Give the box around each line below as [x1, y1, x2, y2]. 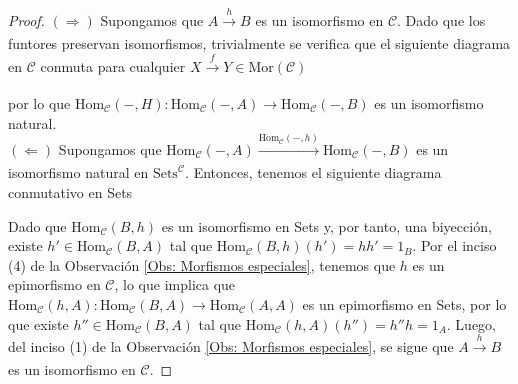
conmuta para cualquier [40, 55, 186, 76]
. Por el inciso [412, 235, 497, 256]
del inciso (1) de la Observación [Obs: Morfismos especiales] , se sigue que [8, 335, 454, 356]
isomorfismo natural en [8, 162, 149, 183]
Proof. [8, 9, 45, 30]
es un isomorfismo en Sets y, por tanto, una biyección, [161, 215, 492, 236]
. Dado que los [397, 9, 486, 30]
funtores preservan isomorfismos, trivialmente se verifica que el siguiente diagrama [8, 33, 511, 54]
